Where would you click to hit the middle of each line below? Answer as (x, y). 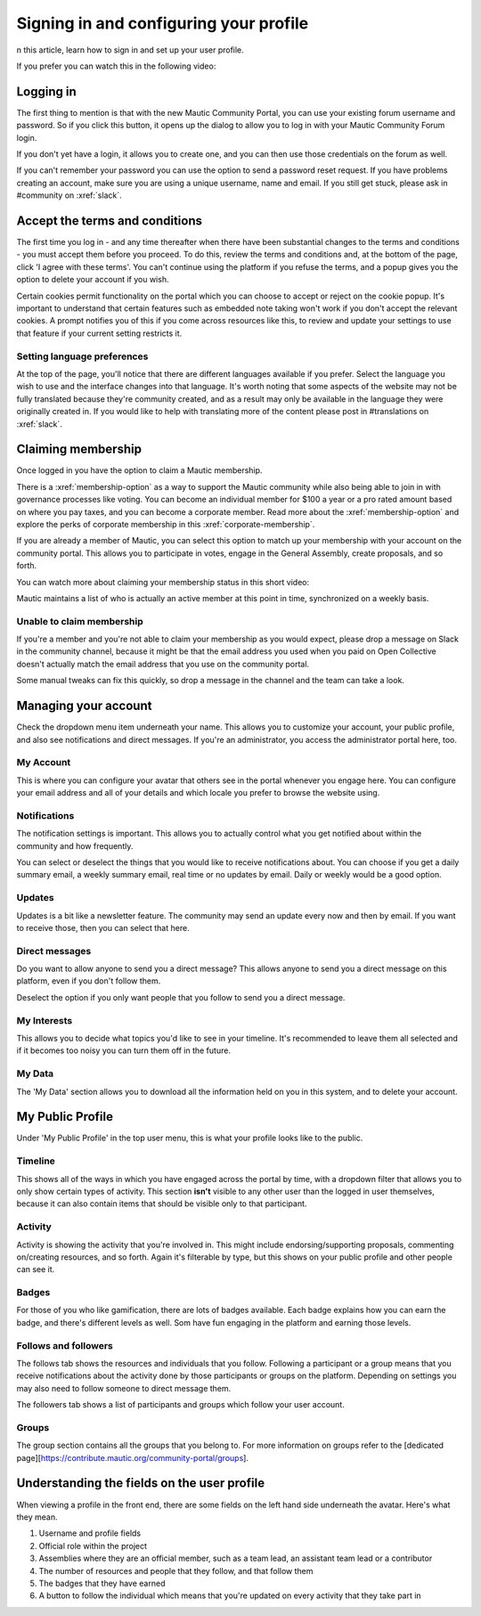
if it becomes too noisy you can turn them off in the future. (124, 1050)
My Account (44, 763)
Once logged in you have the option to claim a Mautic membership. (139, 470)
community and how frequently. (75, 845)
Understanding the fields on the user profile (141, 1483)
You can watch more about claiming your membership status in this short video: (163, 582)
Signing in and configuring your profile (163, 23)
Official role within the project (93, 1546)
